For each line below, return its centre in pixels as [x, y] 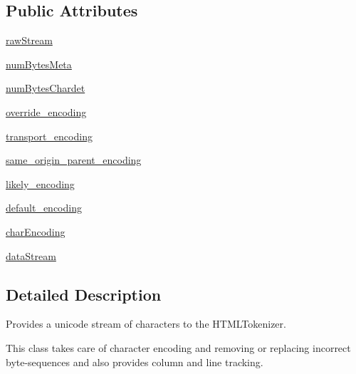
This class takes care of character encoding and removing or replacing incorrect [178, 347]
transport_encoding [49, 136]
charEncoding [36, 231]
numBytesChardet [46, 88]
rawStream [29, 40]
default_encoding [44, 208]
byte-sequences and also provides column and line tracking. [135, 362]
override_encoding [46, 111]
